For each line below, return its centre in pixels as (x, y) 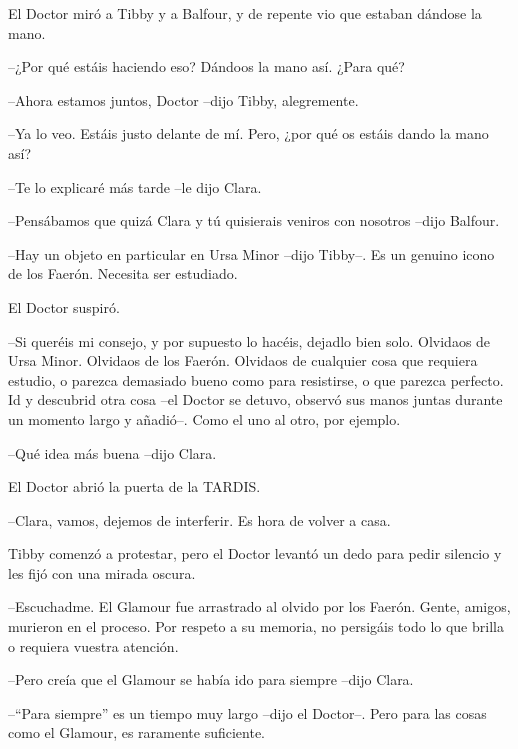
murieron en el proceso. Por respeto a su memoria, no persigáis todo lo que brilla (256, 626)
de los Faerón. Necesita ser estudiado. (123, 273)
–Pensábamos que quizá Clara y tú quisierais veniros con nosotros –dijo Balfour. (254, 220)
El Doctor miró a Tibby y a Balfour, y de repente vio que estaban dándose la (245, 13)
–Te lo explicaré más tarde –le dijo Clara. (135, 186)
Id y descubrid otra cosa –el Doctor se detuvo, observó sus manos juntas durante (255, 399)
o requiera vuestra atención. (93, 645)
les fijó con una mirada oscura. (102, 572)
